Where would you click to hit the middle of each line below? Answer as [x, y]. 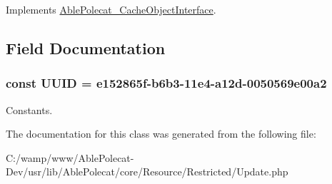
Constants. [29, 109]
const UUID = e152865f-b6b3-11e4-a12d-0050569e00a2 [166, 83]
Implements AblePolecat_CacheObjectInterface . [111, 9]
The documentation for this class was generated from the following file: [161, 134]
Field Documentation [86, 47]
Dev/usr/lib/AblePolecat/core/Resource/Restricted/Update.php [147, 172]
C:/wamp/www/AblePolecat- [70, 157]
